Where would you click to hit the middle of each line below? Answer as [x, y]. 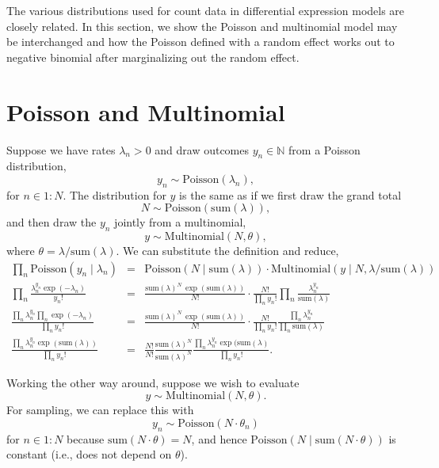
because [86, 438]
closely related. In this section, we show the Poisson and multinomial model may [202, 26]
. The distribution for [115, 194]
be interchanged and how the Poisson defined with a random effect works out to [200, 42]
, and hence [219, 438]
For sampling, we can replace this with [100, 410]
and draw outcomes [202, 149]
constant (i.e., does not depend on [89, 454]
